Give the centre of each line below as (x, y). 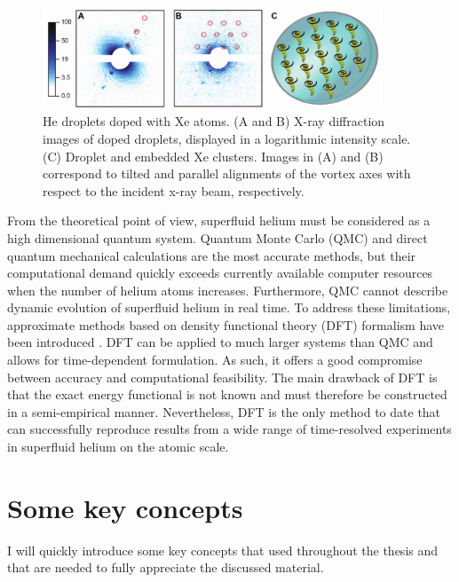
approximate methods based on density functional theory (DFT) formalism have (226, 324)
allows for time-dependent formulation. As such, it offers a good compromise (215, 360)
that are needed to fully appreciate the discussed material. (166, 567)
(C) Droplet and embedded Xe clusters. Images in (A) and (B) (213, 156)
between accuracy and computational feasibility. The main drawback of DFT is (222, 377)
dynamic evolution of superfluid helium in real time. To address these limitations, (229, 307)
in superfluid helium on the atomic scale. (118, 447)
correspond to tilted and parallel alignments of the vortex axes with (227, 173)
